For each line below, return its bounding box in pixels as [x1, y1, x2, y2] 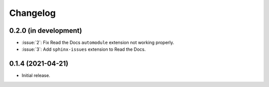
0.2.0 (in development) [9, 26, 82, 35]
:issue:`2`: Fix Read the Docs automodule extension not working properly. [21, 40, 174, 46]
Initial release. [21, 73, 50, 79]
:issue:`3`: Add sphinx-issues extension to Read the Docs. [21, 46, 146, 52]
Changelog [9, 7, 56, 18]
